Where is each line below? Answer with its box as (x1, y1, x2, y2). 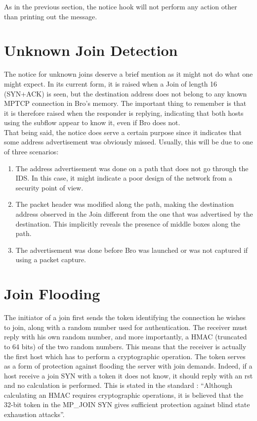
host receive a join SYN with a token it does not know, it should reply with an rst (4, 370, 253, 380)
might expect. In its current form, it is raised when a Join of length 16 (4, 78, 217, 89)
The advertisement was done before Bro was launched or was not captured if (15, 244, 248, 255)
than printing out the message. (4, 11, 97, 21)
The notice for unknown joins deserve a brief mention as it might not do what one (4, 69, 253, 79)
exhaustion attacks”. (4, 409, 65, 420)
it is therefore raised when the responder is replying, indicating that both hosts (4, 107, 244, 118)
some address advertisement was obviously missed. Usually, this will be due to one (4, 137, 253, 147)
